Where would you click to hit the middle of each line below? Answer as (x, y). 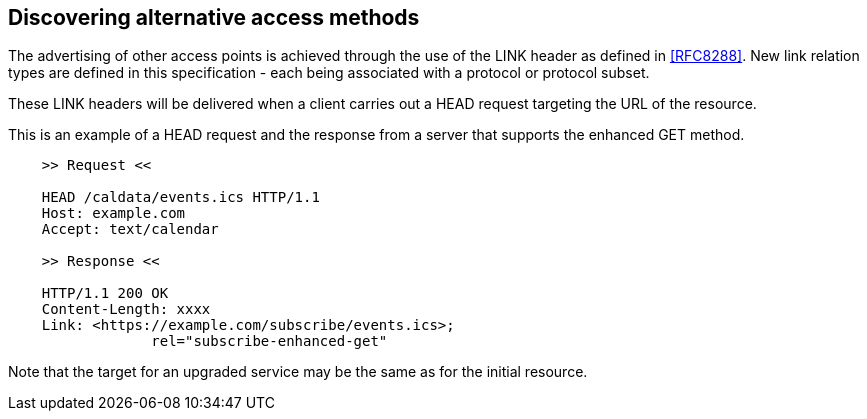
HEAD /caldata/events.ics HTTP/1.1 (180, 197)
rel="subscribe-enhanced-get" (269, 341)
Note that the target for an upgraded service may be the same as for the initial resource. (298, 372)
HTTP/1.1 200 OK (105, 293)
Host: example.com (113, 213)
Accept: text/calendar (130, 229)
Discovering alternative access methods (214, 17)
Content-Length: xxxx (126, 309)
